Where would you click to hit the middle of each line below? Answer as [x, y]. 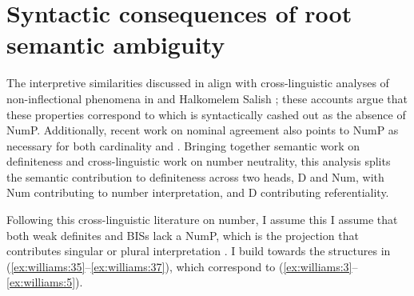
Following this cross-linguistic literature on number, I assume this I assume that [202, 220]
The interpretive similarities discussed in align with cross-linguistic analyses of [198, 83]
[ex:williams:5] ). [45, 282]
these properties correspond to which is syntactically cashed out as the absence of [206, 114]
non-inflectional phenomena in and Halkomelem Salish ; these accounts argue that [207, 98]
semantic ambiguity [116, 44]
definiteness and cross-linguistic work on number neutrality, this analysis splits [199, 161]
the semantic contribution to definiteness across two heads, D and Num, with [195, 176]
